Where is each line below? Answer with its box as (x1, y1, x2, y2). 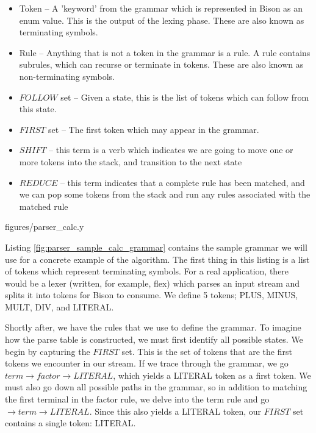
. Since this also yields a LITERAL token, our (89, 404, 262, 417)
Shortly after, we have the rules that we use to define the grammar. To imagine (5, 321, 301, 334)
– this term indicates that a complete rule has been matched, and (60, 176, 305, 188)
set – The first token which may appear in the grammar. (48, 123, 259, 135)
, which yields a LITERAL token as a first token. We (113, 368, 311, 381)
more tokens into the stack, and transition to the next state (19, 155, 242, 168)
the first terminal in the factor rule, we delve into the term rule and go (5, 393, 270, 406)
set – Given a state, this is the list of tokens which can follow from (60, 90, 309, 103)
